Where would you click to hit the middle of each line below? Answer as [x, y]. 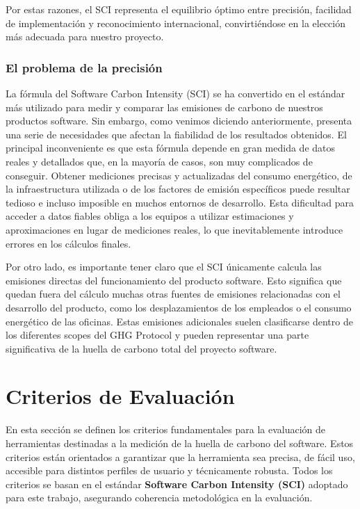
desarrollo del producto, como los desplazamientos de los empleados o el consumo [179, 307]
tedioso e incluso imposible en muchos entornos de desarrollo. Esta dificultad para [180, 202]
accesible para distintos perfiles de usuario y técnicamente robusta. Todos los [169, 470]
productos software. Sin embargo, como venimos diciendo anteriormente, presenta [179, 121]
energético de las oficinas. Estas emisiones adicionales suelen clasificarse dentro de [179, 321]
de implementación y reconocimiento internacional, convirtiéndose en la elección [176, 23]
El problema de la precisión [84, 67]
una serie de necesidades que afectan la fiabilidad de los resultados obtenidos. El [176, 134]
